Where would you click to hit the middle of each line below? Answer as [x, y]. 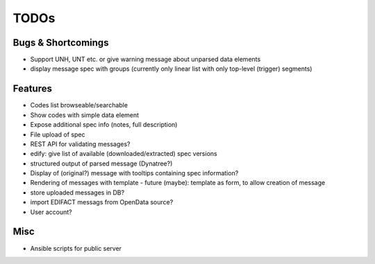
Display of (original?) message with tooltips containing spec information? [134, 173]
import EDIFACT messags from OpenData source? [102, 202]
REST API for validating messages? [80, 144]
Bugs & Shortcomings [61, 43]
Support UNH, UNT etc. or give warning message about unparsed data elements [145, 60]
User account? [51, 212]
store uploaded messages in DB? [77, 192]
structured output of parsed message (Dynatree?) [101, 164]
